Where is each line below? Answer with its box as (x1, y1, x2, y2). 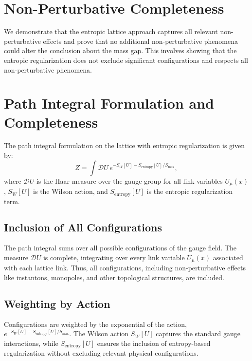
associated (213, 252, 243, 262)
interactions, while (4, 338, 58, 348)
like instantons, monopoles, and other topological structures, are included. (4, 272, 224, 282)
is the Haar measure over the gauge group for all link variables (36, 175, 223, 186)
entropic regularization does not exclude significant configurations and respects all (4, 55, 248, 65)
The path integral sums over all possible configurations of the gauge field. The (4, 243, 237, 253)
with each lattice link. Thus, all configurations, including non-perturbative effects (4, 263, 246, 273)
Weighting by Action (4, 296, 110, 311)
